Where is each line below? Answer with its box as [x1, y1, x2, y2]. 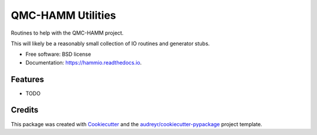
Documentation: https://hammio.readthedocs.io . [25, 59, 142, 66]
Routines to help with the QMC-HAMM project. [11, 29, 124, 36]
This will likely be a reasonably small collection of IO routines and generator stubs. [11, 40, 210, 47]
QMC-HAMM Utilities [11, 9, 116, 22]
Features [11, 74, 44, 85]
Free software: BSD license [25, 50, 91, 58]
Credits [11, 105, 39, 115]
